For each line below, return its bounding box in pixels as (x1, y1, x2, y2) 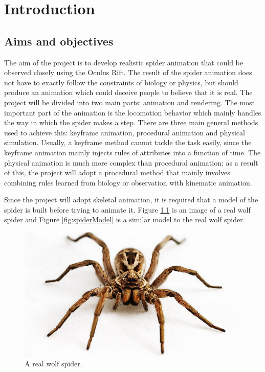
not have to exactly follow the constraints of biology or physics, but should (4, 77, 238, 87)
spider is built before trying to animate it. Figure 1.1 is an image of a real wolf (4, 204, 251, 215)
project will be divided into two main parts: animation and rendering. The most (4, 97, 255, 107)
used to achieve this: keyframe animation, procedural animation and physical (4, 127, 245, 137)
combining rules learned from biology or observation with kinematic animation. (4, 177, 252, 188)
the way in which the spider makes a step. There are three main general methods (4, 117, 258, 128)
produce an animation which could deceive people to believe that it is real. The (4, 87, 253, 98)
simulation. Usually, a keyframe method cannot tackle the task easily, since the (4, 137, 252, 148)
